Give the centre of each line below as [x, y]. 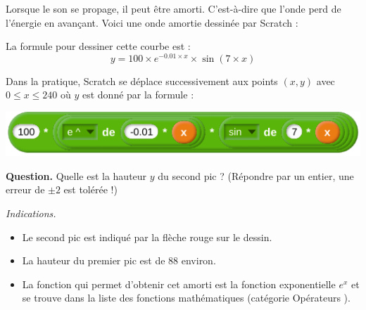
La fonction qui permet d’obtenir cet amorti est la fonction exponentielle [179, 284]
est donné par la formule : [138, 95]
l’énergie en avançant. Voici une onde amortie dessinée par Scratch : [152, 22]
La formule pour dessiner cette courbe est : [98, 46]
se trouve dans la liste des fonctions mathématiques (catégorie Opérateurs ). [186, 298]
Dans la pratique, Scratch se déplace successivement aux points [142, 80]
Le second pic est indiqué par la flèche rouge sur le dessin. [147, 237]
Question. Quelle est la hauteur [76, 175]
